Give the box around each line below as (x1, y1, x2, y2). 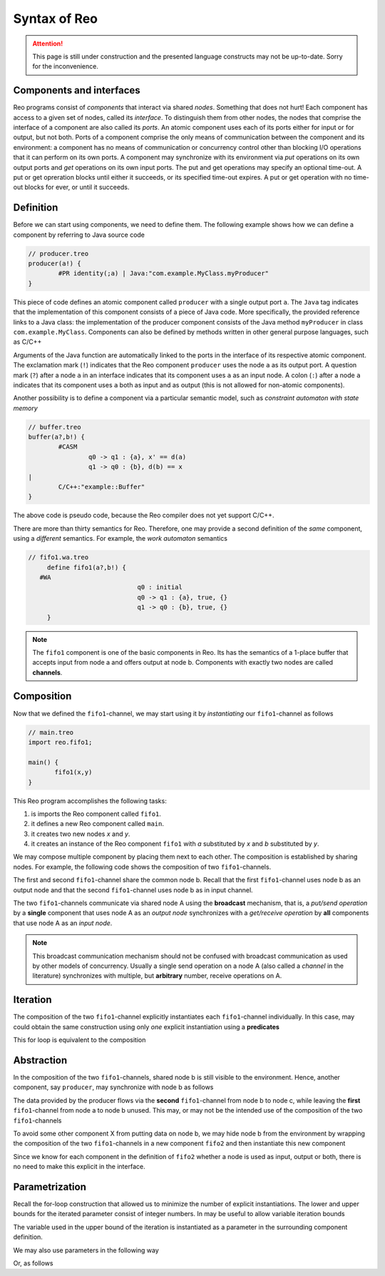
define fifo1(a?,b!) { (46, 563, 126, 571)
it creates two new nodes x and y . (31, 830, 130, 838)
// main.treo (28, 728, 74, 736)
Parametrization (13, 1180, 87, 1193)
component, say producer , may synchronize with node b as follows (13, 1083, 214, 1091)
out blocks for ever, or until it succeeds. (13, 183, 130, 192)
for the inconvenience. (32, 62, 99, 71)
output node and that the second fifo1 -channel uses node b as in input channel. (13, 885, 253, 894)
